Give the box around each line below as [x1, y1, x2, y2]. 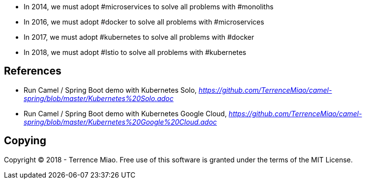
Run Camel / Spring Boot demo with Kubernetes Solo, [24, 85, 197, 94]
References [4, 65, 61, 78]
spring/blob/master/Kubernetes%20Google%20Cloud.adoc [24, 117, 217, 126]
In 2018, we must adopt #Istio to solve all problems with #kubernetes [24, 48, 246, 56]
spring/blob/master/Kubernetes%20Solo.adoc [24, 94, 174, 103]
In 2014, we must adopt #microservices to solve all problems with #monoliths [24, 2, 274, 11]
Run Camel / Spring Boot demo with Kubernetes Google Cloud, [24, 109, 227, 118]
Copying [4, 134, 46, 147]
